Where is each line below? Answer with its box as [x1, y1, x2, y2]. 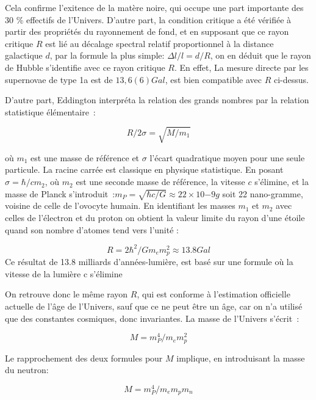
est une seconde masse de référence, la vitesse [76, 175, 245, 188]
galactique [5, 49, 43, 62]
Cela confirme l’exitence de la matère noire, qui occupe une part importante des [5, 1, 304, 13]
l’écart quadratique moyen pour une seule [149, 151, 305, 164]
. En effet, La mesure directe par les [174, 60, 309, 73]
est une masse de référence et [31, 151, 140, 164]
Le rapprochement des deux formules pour [5, 351, 163, 364]
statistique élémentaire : [5, 105, 96, 118]
